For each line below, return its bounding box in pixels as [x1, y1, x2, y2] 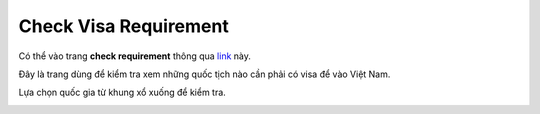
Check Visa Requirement [18, 15, 229, 37]
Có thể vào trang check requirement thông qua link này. [18, 50, 252, 62]
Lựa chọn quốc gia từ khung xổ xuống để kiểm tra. [18, 86, 227, 99]
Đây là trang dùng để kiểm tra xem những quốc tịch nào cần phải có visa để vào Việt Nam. [18, 68, 391, 80]
